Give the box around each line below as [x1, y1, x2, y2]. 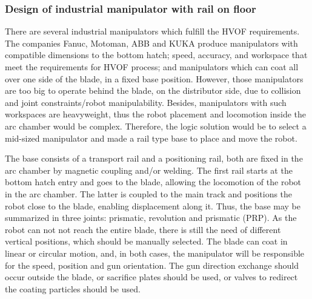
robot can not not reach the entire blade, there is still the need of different [5, 223, 281, 235]
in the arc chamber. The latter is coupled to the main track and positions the [5, 187, 293, 200]
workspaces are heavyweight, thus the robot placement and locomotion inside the [5, 108, 307, 120]
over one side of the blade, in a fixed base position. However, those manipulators [5, 72, 304, 85]
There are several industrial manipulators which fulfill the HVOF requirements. [5, 25, 300, 38]
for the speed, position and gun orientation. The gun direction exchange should [5, 258, 299, 271]
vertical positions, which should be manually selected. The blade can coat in [5, 235, 288, 248]
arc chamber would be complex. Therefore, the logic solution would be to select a [5, 119, 307, 132]
